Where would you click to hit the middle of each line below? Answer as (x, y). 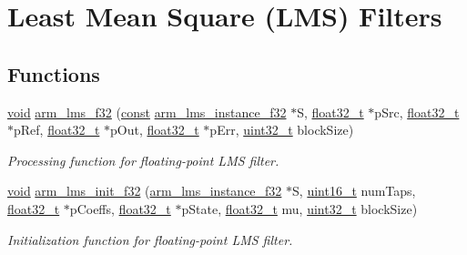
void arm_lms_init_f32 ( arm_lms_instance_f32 (145, 191)
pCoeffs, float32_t (120, 208)
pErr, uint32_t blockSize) (282, 130)
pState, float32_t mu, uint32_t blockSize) (299, 208)
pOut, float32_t (155, 130)
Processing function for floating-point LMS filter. (143, 160)
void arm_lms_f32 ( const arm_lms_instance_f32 (147, 112)
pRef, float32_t (57, 130)
